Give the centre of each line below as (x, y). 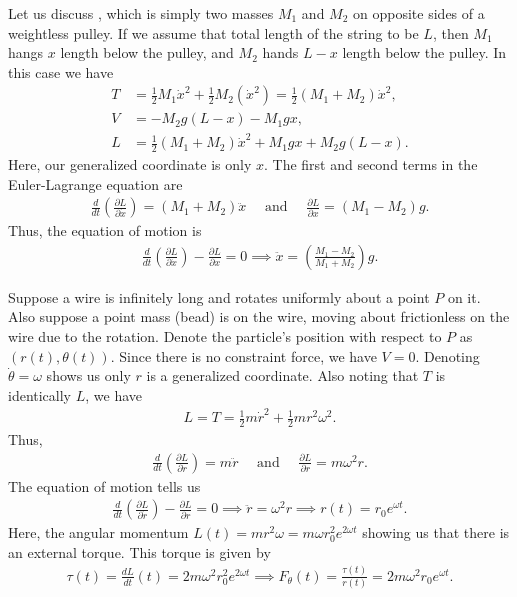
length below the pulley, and (147, 52)
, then (450, 32)
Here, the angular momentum (98, 532)
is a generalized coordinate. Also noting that (282, 375)
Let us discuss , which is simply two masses (141, 13)
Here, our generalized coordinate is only (130, 164)
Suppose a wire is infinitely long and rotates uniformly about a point (219, 296)
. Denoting (447, 355)
